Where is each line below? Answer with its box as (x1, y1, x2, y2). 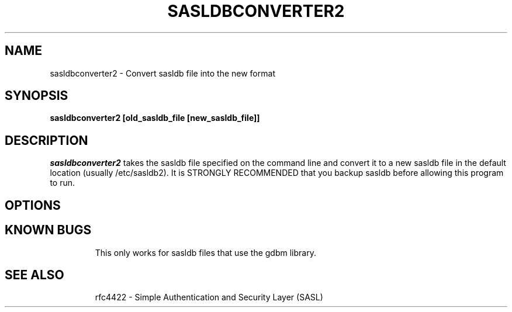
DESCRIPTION (5, 133, 88, 148)
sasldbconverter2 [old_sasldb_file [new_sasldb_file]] (50, 113, 260, 123)
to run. (50, 178, 75, 188)
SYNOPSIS (5, 88, 68, 103)
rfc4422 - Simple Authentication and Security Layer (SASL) (95, 292, 323, 303)
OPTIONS (5, 197, 61, 213)
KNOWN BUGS (5, 223, 92, 238)
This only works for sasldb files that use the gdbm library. (95, 247, 316, 258)
